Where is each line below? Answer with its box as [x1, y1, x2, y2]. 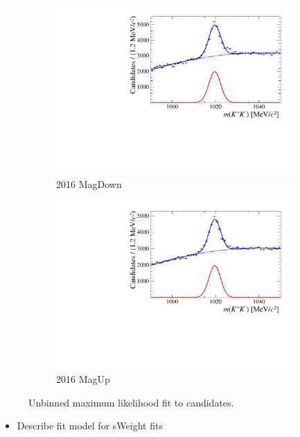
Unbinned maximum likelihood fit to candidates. [28, 395, 234, 409]
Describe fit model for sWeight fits [17, 418, 163, 433]
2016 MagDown [56, 176, 122, 191]
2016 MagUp [56, 372, 110, 386]
